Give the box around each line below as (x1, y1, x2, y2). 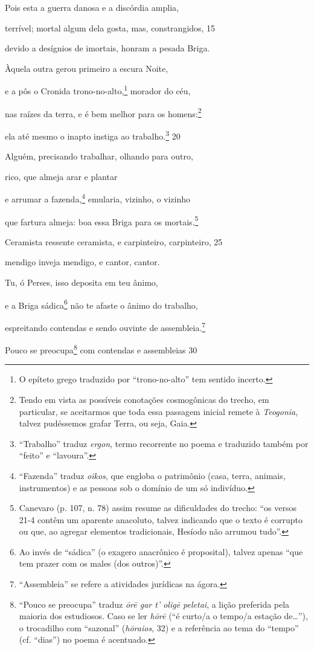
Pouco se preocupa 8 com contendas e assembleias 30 (5, 342, 197, 356)
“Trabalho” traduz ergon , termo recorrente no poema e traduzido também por (19, 437, 309, 449)
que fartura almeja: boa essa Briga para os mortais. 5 (5, 213, 199, 228)
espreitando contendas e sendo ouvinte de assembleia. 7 (5, 319, 206, 333)
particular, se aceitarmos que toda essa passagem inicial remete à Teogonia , (19, 405, 298, 417)
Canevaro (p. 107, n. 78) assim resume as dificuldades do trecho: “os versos (19, 501, 297, 514)
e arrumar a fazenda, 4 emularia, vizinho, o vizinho (5, 191, 191, 205)
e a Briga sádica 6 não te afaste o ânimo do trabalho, (5, 297, 198, 311)
